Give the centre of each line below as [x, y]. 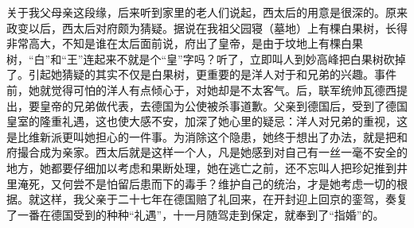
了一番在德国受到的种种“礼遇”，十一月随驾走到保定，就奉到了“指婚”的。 [195, 214]
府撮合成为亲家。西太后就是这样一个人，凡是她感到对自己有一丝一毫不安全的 [207, 152]
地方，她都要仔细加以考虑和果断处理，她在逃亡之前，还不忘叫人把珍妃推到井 [207, 167]
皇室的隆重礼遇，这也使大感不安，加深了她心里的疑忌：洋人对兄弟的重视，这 [207, 121]
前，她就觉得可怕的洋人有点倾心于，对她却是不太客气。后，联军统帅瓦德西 [201, 89]
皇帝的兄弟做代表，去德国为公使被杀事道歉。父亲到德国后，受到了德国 [223, 105]
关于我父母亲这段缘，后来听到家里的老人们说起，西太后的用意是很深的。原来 [207, 12]
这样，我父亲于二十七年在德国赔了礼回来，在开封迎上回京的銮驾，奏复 [223, 199]
